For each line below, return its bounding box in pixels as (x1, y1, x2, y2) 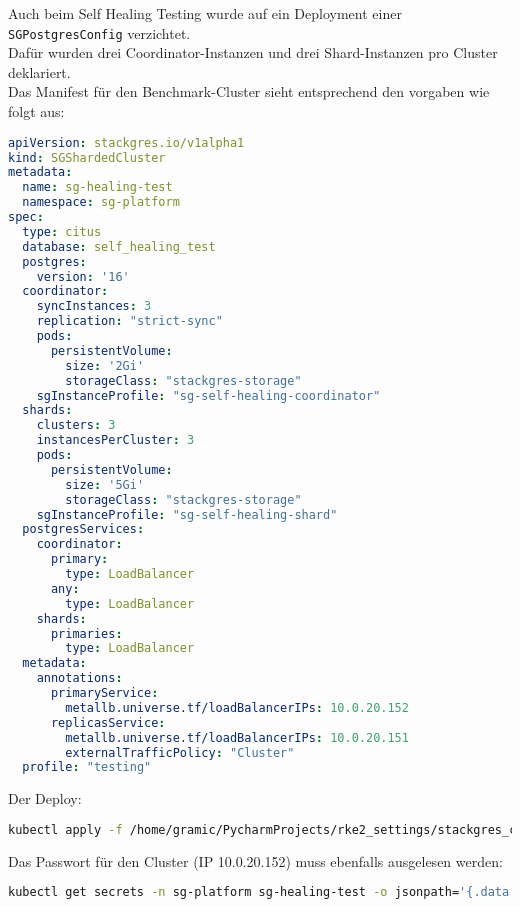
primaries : (50, 626, 123, 641)
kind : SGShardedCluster (8, 150, 166, 165)
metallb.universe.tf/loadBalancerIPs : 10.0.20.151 (65, 730, 409, 745)
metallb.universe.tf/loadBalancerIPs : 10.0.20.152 (65, 700, 409, 715)
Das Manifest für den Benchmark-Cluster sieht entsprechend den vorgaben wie (8, 81, 490, 102)
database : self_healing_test (22, 239, 216, 254)
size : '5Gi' (65, 477, 145, 492)
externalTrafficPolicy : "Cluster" (65, 745, 295, 760)
